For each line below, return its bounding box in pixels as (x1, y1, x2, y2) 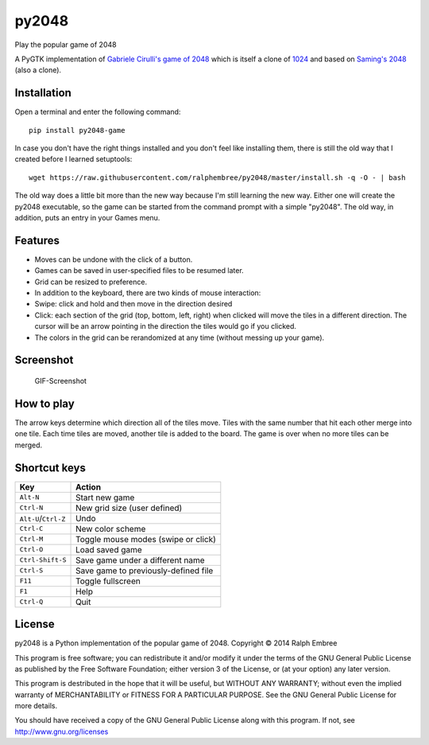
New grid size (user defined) (75, 502, 183, 513)
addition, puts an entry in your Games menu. (14, 213, 160, 222)
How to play (14, 396, 75, 410)
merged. (14, 440, 43, 450)
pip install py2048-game (29, 126, 126, 135)
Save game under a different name (75, 554, 206, 565)
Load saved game (75, 544, 142, 555)
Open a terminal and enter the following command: (14, 107, 181, 117)
